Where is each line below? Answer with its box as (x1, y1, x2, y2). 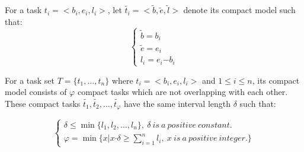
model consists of (5, 85, 67, 98)
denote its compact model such (183, 4, 296, 16)
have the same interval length (123, 97, 231, 109)
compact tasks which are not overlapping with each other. (77, 85, 288, 98)
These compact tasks (5, 97, 81, 109)
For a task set (5, 74, 55, 86)
